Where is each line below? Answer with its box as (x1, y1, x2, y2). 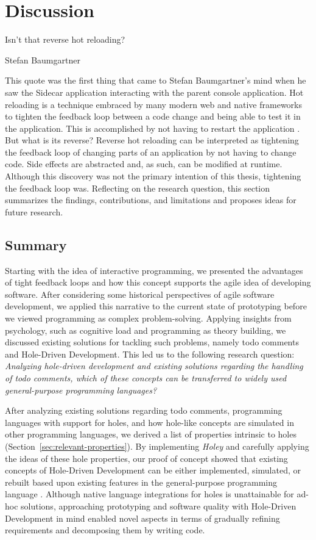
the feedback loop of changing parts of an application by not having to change (5, 145, 297, 158)
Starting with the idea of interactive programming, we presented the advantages (5, 264, 303, 276)
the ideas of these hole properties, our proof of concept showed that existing (5, 452, 288, 464)
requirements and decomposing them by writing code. (5, 524, 205, 536)
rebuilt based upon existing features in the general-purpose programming (5, 475, 278, 488)
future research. (5, 205, 63, 218)
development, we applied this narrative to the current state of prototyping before (5, 300, 307, 312)
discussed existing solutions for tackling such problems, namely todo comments (5, 336, 299, 348)
